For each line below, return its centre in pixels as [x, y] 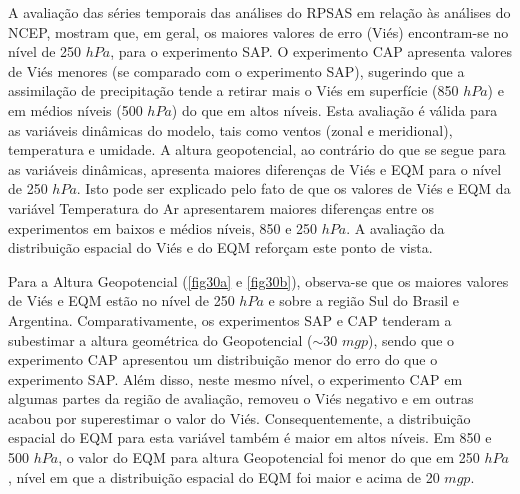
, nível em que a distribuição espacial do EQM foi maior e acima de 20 [224, 476]
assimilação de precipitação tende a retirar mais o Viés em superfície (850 [233, 90]
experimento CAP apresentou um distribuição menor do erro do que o [223, 359]
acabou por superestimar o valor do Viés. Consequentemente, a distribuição [239, 417]
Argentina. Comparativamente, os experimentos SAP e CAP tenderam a [230, 319]
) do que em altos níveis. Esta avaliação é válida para [334, 109]
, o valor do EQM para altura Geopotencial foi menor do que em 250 [269, 457]
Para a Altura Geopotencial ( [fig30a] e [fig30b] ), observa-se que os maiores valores [258, 280]
